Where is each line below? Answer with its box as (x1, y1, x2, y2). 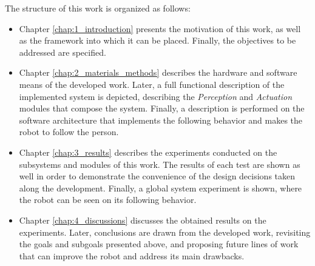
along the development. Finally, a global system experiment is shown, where (19, 181, 302, 194)
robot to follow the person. (19, 125, 119, 138)
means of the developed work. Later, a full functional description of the (19, 78, 285, 90)
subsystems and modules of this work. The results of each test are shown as (19, 158, 300, 170)
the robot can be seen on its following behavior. (19, 193, 197, 206)
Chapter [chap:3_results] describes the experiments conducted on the (19, 145, 277, 158)
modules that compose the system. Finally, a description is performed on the (19, 102, 305, 115)
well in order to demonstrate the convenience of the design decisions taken (19, 170, 296, 182)
